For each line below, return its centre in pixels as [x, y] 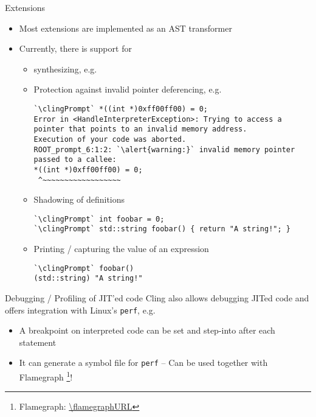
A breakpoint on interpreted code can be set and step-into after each [147, 330]
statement [38, 342]
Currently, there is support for [75, 48]
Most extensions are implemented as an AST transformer [125, 28]
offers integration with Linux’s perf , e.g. [80, 310]
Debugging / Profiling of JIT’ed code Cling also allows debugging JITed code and [157, 298]
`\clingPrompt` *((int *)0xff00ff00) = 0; [121, 109]
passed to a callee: [75, 160]
